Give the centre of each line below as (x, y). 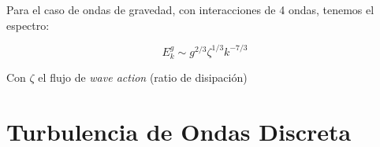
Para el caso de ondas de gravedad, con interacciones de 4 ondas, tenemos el (190, 9)
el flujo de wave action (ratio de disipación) (143, 77)
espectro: (28, 25)
